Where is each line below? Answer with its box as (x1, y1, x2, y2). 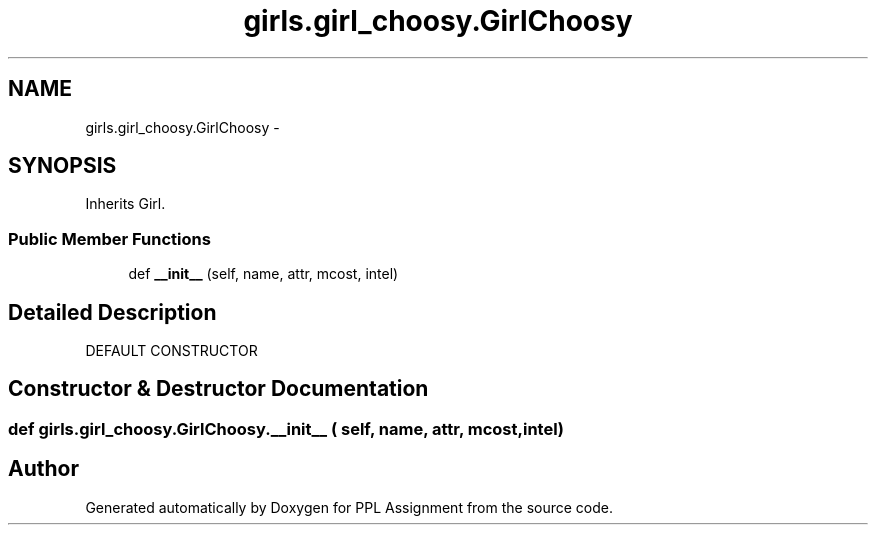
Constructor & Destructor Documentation (8, 376, 429, 402)
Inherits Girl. (85, 195, 166, 213)
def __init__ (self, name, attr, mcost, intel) (128, 265, 399, 283)
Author (8, 456, 79, 482)
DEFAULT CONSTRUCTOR (85, 342, 258, 360)
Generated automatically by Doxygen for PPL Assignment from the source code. (85, 498, 614, 516)
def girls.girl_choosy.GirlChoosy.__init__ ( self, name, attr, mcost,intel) (8, 418, 565, 439)
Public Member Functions (8, 228, 211, 249)
